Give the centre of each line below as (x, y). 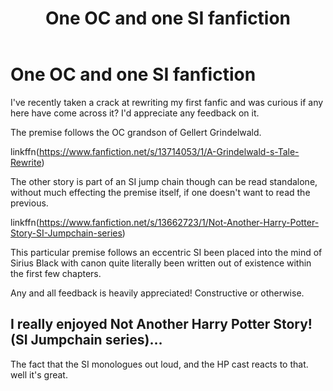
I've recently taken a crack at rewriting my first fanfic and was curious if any (167, 102)
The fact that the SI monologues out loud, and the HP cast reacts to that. (159, 364)
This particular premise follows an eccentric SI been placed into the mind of (166, 252)
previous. (29, 203)
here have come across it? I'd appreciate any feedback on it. (135, 113)
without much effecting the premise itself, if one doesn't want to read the (160, 192)
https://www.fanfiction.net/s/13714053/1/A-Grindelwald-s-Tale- (169, 151)
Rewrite (26, 162)
